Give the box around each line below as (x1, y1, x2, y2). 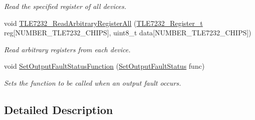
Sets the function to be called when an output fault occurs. (4, 77, 181, 88)
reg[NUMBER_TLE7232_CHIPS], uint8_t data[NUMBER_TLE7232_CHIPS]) (4, 27, 252, 38)
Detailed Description (4, 102, 113, 117)
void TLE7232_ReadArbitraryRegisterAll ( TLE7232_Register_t (4, 17, 203, 28)
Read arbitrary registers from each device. (4, 44, 131, 54)
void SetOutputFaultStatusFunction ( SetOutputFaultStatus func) (4, 61, 205, 71)
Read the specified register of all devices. (4, 1, 126, 11)
